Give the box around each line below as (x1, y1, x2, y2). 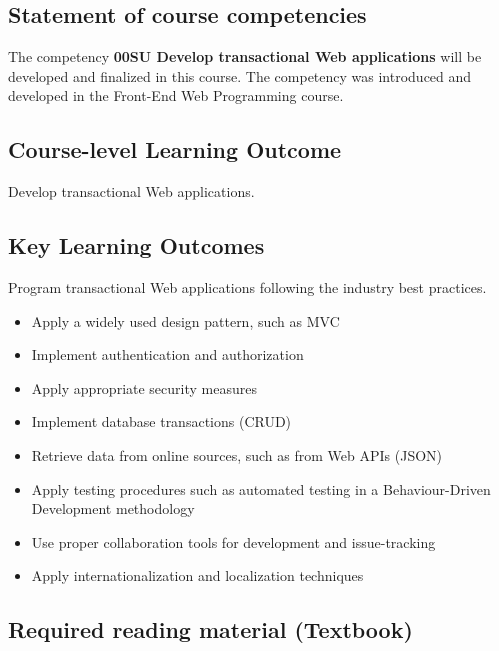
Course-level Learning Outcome (8, 134, 342, 165)
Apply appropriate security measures (31, 377, 257, 398)
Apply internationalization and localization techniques (31, 565, 364, 586)
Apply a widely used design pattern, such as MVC (31, 310, 340, 331)
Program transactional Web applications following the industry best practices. (8, 276, 487, 297)
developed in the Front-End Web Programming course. (8, 85, 344, 106)
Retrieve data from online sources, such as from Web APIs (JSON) (31, 444, 443, 465)
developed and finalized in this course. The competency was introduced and (8, 65, 472, 86)
